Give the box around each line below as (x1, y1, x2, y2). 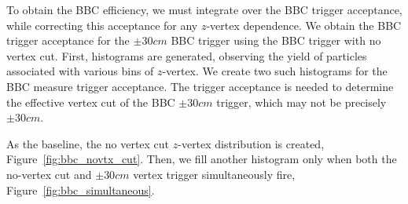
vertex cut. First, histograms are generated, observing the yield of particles (6, 47, 367, 64)
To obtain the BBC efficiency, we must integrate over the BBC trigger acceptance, (6, 2, 402, 17)
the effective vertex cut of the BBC (6, 93, 175, 110)
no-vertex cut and (6, 166, 92, 182)
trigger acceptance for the (6, 32, 130, 49)
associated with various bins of (6, 63, 154, 79)
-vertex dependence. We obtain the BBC (206, 16, 402, 33)
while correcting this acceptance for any (6, 16, 198, 33)
